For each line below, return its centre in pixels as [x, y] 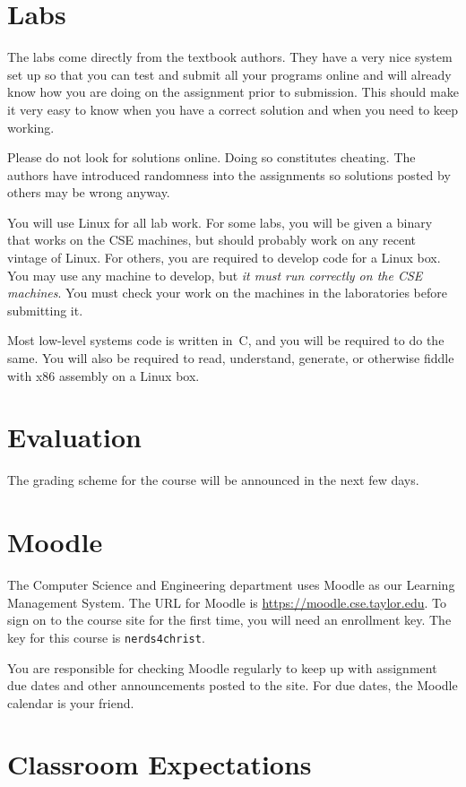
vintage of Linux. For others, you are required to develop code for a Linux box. [224, 258]
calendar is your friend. [71, 702]
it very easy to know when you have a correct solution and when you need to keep [233, 109]
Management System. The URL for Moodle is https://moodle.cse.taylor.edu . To [227, 602]
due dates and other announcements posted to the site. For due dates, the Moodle [233, 685]
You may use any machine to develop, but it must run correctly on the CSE [215, 275]
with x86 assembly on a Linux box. [104, 375]
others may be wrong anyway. [89, 192]
